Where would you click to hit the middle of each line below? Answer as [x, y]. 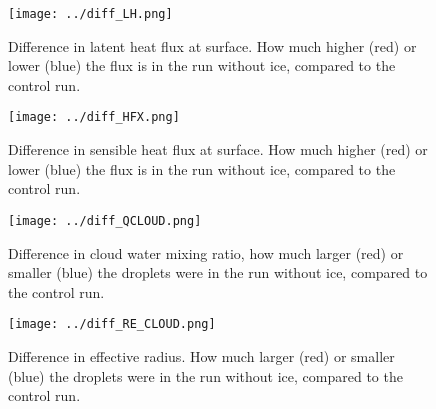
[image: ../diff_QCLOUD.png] [105, 220]
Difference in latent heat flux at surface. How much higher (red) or [212, 45]
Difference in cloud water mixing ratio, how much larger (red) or [206, 252]
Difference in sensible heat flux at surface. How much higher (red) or [218, 149]
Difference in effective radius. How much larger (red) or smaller [201, 355]
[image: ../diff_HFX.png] [94, 117]
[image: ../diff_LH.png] [90, 14]
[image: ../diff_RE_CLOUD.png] [112, 324]
